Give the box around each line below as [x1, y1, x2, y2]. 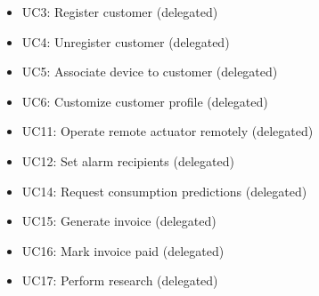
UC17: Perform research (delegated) [21, 271, 218, 290]
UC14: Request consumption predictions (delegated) [21, 181, 307, 200]
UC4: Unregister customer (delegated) [21, 32, 230, 51]
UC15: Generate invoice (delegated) [21, 212, 217, 230]
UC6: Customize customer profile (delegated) [21, 92, 268, 110]
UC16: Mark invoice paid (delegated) [21, 241, 225, 260]
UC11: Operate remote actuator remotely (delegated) [21, 122, 314, 140]
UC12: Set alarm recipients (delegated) [21, 151, 234, 170]
